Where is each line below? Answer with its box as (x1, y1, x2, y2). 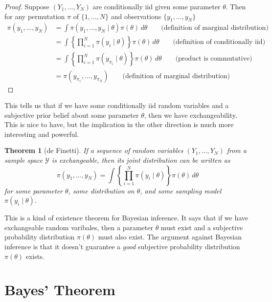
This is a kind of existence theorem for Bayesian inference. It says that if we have (4, 213, 249, 223)
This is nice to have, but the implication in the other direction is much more (4, 119, 234, 129)
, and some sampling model (140, 185, 222, 195)
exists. (25, 251, 45, 261)
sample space (4, 155, 43, 165)
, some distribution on (68, 185, 135, 195)
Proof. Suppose (4, 1, 49, 11)
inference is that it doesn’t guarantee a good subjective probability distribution (4, 241, 240, 252)
